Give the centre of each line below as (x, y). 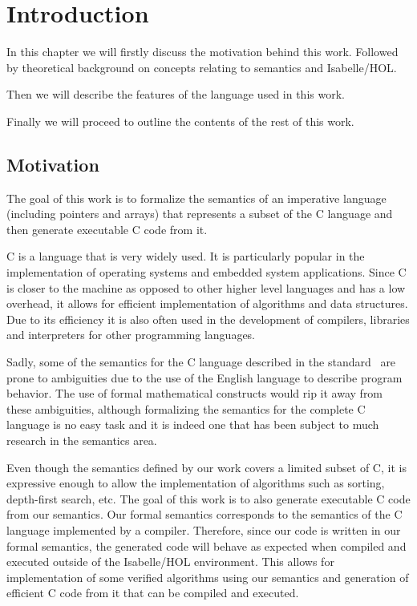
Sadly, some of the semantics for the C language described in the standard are (201, 362)
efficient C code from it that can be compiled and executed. (153, 593)
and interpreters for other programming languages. (131, 335)
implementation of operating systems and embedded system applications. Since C (206, 272)
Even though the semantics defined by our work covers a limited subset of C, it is (206, 467)
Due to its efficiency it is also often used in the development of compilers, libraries (208, 319)
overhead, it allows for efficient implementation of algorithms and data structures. (207, 303)
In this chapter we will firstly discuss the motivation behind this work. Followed (202, 52)
